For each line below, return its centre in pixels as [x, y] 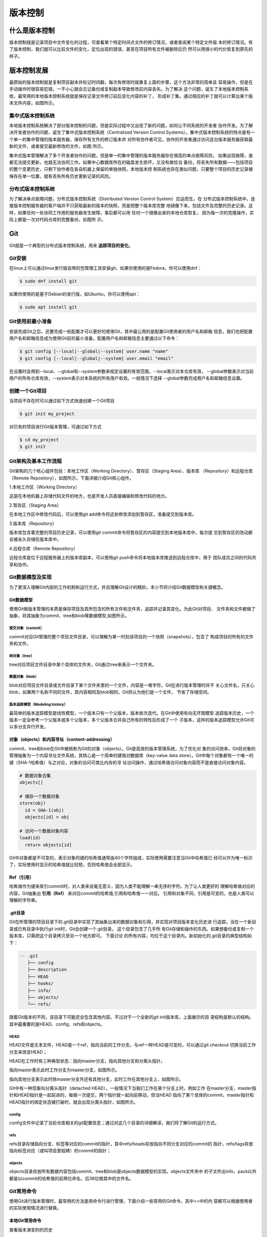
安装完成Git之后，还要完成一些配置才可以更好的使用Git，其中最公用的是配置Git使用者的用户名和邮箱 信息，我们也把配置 [131, 331]
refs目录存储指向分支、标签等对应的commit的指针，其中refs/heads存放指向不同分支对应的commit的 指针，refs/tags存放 [131, 1143]
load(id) [30, 838]
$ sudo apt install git [48, 307]
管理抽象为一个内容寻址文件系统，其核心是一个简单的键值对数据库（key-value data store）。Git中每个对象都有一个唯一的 [132, 756]
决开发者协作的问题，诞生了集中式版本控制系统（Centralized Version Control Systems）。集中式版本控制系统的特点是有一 [132, 132]
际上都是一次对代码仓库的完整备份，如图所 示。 [57, 220]
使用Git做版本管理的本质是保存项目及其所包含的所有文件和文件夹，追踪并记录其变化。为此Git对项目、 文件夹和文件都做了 [132, 609]
